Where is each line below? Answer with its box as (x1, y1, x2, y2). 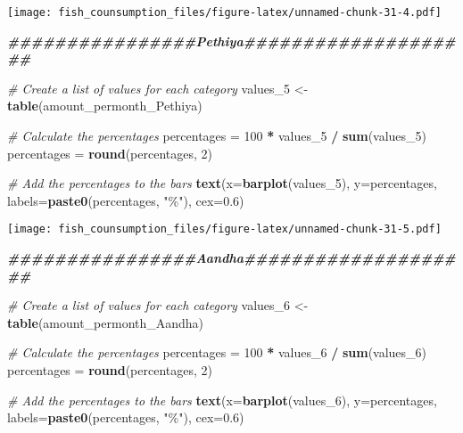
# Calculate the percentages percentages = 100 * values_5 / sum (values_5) (7, 127, 427, 145)
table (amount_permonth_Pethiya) (7, 96, 203, 115)
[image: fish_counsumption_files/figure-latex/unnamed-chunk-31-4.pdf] (7, 6, 442, 19)
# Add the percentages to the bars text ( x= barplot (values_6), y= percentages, (7, 390, 437, 409)
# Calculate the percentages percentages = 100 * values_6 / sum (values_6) (7, 343, 427, 362)
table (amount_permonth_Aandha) (7, 313, 204, 331)
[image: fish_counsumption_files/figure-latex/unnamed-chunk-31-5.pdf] (7, 223, 442, 236)
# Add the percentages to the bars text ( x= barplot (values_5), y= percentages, (7, 174, 437, 192)
